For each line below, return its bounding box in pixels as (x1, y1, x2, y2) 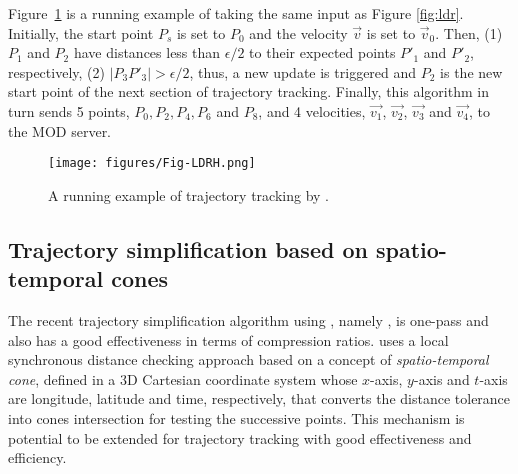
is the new (440, 61, 503, 82)
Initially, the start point (8, 22, 154, 43)
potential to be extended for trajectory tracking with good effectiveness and (8, 427, 472, 448)
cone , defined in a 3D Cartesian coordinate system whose (8, 368, 358, 389)
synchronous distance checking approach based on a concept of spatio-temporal (8, 349, 489, 370)
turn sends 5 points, (8, 100, 130, 121)
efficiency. (8, 447, 67, 468)
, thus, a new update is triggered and (189, 61, 417, 82)
